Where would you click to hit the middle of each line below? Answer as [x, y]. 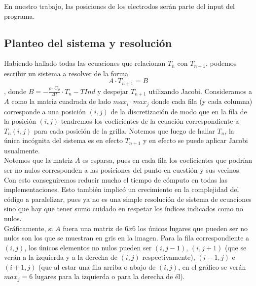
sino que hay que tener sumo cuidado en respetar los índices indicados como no [124, 209]
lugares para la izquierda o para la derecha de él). [110, 276]
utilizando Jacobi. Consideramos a [201, 91]
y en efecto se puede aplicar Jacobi [196, 140]
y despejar [113, 91]
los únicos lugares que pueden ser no [193, 228]
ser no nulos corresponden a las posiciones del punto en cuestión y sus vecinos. [123, 169]
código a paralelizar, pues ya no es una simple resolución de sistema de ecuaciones [128, 199]
